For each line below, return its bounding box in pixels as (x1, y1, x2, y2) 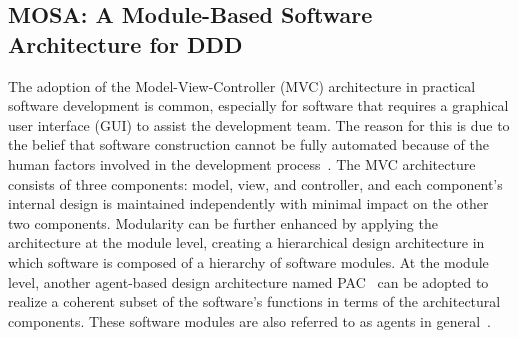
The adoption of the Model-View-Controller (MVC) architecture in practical (8, 75, 476, 96)
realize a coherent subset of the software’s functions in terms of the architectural (8, 291, 501, 312)
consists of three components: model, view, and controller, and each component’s (8, 173, 503, 194)
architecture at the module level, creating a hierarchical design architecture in (8, 232, 485, 253)
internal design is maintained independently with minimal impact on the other (8, 193, 489, 214)
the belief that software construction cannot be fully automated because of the (8, 134, 489, 155)
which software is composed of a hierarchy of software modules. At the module (8, 251, 489, 272)
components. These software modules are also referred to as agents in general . (8, 310, 491, 331)
